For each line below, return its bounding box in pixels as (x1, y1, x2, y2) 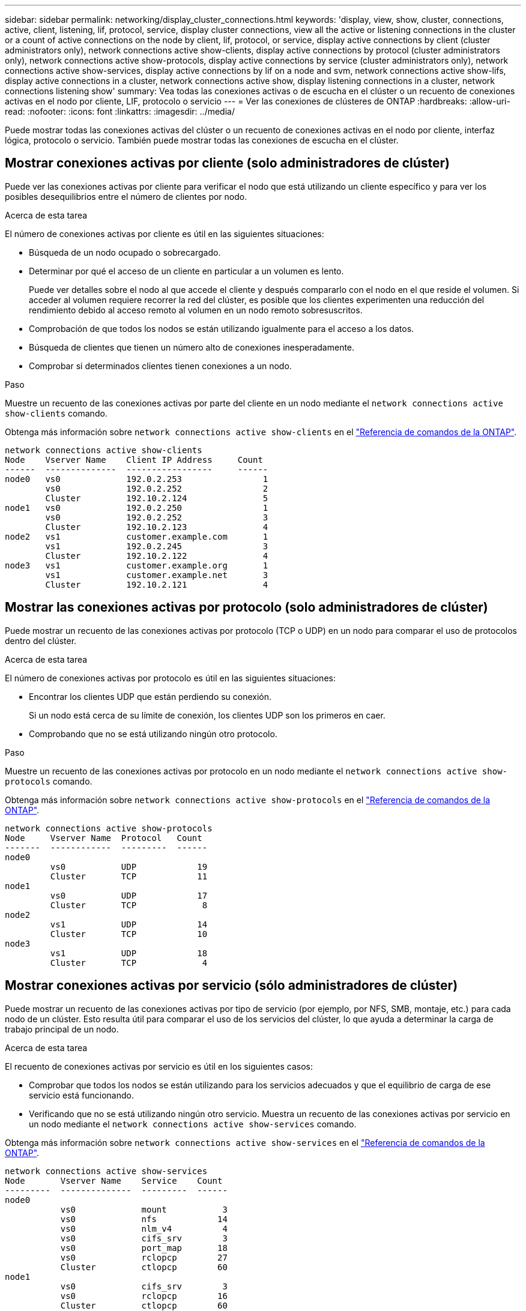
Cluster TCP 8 (50, 900, 208, 910)
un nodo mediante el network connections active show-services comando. (29, 1118, 357, 1129)
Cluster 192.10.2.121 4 (45, 579, 268, 589)
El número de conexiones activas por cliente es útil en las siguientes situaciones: (5, 228, 324, 239)
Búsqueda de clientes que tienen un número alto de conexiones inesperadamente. (29, 342, 355, 352)
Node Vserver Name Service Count (5, 1175, 223, 1186)
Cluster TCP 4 (50, 957, 208, 968)
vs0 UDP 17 (50, 890, 208, 900)
